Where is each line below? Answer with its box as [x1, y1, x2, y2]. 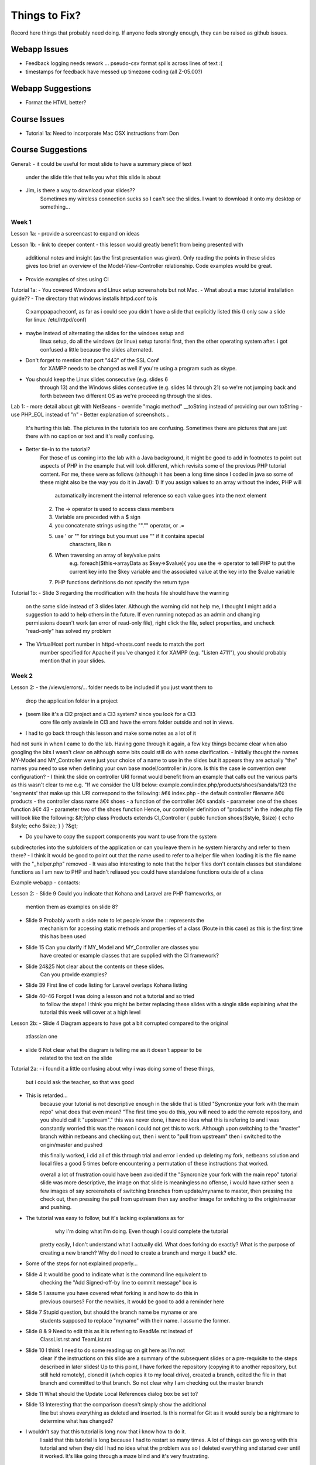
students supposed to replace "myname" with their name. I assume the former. [40, 1317, 231, 1324]
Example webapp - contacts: [11, 879, 80, 886]
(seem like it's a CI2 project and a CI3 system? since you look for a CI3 [25, 710, 196, 717]
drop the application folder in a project [25, 697, 118, 704]
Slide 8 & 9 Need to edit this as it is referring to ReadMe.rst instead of [25, 1327, 193, 1334]
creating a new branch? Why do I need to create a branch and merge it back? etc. [40, 1249, 237, 1256]
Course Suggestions [11, 145, 88, 155]
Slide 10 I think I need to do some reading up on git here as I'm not [25, 1347, 186, 1354]
